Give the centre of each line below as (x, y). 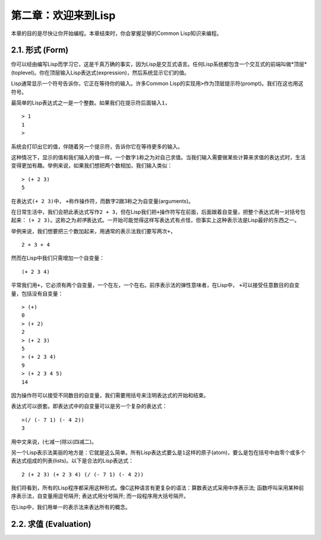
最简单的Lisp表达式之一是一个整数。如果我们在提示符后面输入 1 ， (91, 103)
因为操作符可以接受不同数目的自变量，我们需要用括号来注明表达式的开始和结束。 (110, 395)
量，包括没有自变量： (37, 293)
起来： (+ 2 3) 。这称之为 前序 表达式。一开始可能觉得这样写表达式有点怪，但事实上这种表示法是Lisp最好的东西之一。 (155, 220)
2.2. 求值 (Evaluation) (51, 524)
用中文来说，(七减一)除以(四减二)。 (54, 441)
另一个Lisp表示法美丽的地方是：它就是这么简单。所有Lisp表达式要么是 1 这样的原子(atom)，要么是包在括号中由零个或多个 (158, 452)
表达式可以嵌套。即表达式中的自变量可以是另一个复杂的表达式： (89, 406)
